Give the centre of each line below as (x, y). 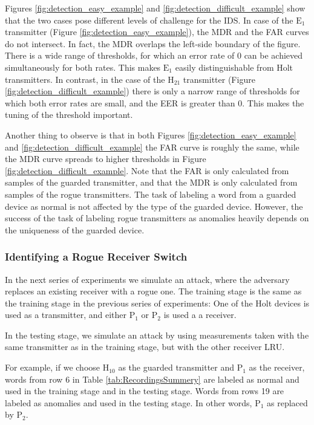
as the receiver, (277, 367)
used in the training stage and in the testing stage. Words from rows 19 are (145, 391)
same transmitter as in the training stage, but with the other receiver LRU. (145, 347)
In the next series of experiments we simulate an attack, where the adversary (147, 279)
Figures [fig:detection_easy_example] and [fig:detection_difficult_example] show (155, 8)
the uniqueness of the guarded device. (75, 229)
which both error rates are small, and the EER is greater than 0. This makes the (155, 102)
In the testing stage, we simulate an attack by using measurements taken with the (157, 335)
